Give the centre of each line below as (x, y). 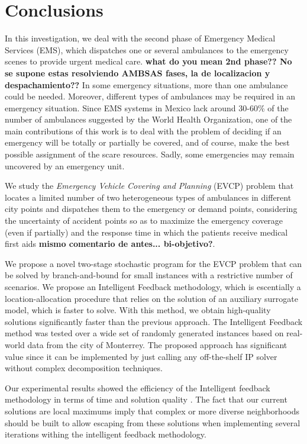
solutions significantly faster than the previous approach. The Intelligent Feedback (154, 321)
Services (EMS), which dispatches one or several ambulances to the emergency (147, 49)
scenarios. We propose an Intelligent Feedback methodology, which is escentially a (153, 287)
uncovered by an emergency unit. (65, 165)
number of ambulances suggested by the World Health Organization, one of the (148, 119)
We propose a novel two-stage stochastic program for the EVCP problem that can (153, 263)
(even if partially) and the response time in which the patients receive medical (146, 232)
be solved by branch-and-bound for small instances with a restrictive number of (149, 275)
